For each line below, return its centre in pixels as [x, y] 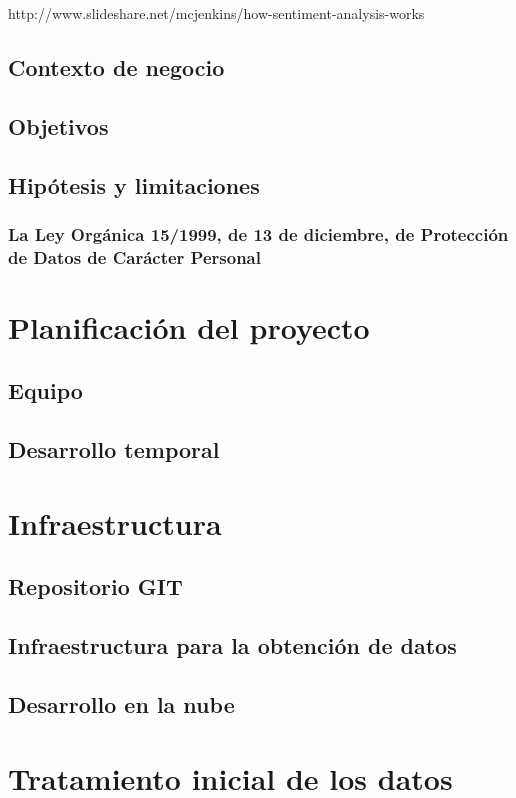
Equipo [45, 390]
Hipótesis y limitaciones [134, 184]
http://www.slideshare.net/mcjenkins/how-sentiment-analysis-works [216, 13]
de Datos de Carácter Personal [134, 256]
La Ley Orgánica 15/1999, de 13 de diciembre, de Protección [258, 233]
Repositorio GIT [95, 586]
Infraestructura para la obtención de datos [232, 645]
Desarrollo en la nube [121, 703]
